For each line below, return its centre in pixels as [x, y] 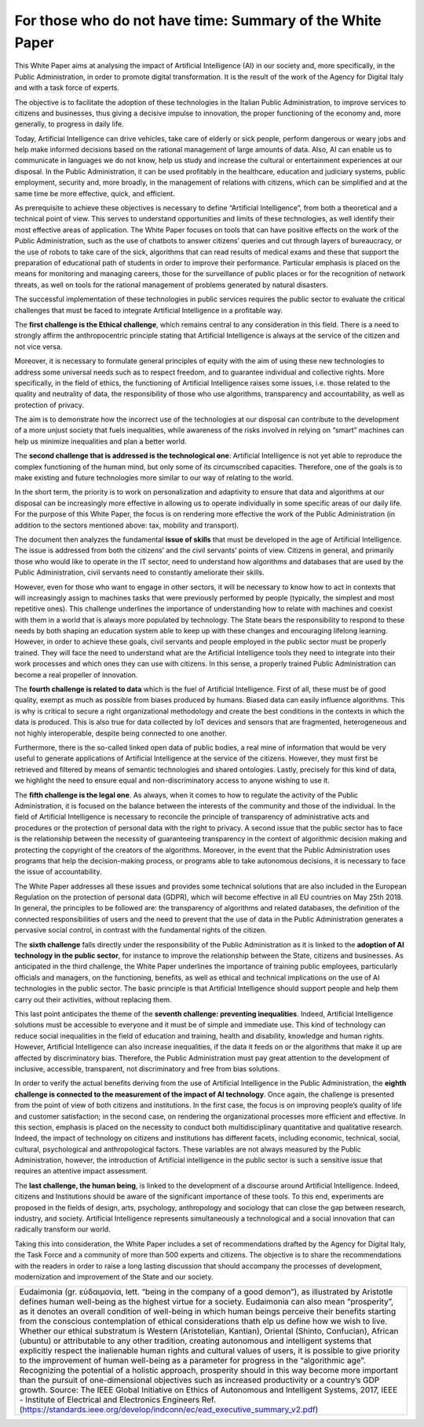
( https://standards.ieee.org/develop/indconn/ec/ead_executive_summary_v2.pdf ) [169, 1410]
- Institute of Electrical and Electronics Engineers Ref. [117, 1400]
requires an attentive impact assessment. [81, 1171]
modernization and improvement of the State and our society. [114, 1276]
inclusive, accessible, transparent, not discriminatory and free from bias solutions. [147, 1068]
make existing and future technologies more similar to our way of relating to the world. [154, 478]
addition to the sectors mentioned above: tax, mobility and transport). [127, 525]
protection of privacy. [49, 405]
